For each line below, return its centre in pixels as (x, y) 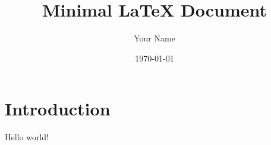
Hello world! (27, 137)
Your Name (155, 38)
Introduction (58, 109)
